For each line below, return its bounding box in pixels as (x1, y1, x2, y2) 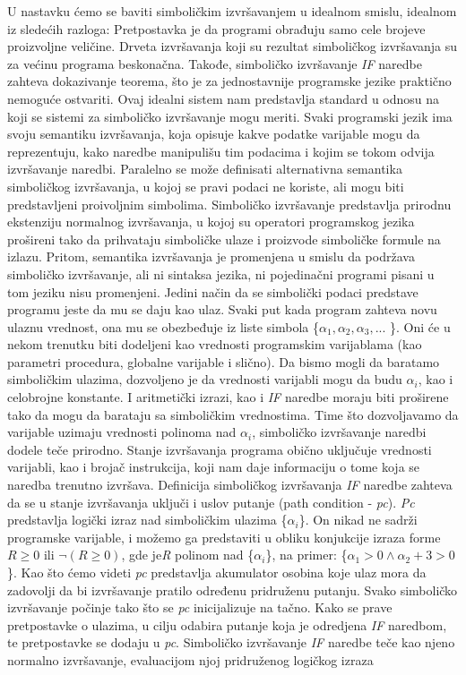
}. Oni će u (390, 317, 451, 336)
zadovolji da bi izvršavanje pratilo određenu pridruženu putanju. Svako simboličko (7, 580, 458, 599)
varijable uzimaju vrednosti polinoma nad (7, 423, 237, 441)
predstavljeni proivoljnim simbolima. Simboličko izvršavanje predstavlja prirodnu (7, 194, 452, 213)
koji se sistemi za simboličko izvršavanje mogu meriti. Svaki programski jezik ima (7, 107, 453, 125)
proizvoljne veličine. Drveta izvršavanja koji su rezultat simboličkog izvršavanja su (7, 37, 458, 56)
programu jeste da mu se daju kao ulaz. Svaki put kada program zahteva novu (7, 300, 437, 319)
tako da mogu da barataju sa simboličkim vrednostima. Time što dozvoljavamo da (7, 405, 459, 423)
